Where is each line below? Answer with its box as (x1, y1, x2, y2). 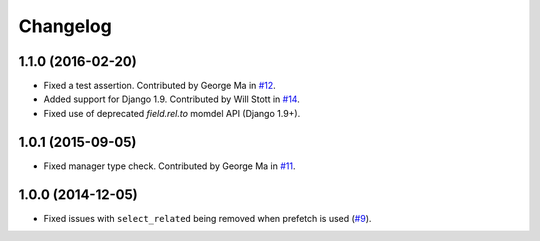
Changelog (18, 15, 112, 37)
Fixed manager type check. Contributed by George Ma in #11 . (43, 160, 296, 172)
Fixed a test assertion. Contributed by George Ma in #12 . (43, 80, 277, 92)
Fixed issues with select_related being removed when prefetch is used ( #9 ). (43, 212, 372, 224)
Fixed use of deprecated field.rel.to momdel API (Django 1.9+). (43, 107, 301, 119)
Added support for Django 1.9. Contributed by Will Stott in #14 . (43, 93, 300, 105)
